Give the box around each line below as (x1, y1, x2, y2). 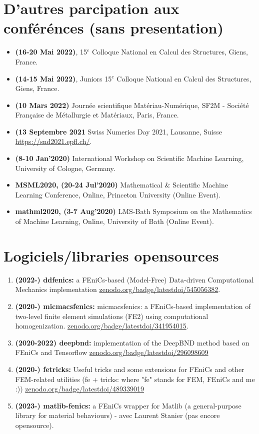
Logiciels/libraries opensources (3, 245, 219, 265)
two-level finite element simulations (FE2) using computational (15, 310, 208, 321)
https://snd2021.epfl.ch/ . (15, 136, 92, 146)
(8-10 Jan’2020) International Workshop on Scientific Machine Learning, (15, 153, 244, 163)
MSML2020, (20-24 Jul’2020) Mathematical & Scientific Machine (15, 179, 228, 190)
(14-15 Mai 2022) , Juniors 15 (15, 73, 112, 83)
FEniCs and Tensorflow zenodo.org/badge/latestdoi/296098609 (15, 347, 208, 357)
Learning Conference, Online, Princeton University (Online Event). (15, 189, 221, 199)
